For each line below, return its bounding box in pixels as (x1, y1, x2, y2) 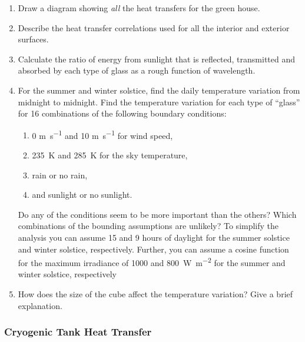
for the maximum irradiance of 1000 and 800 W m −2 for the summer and (18, 255, 286, 268)
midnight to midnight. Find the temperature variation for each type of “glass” (18, 95, 300, 108)
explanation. (18, 299, 62, 311)
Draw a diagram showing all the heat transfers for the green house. (18, 2, 260, 14)
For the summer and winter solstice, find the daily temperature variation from (18, 84, 300, 96)
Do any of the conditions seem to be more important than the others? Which (18, 208, 297, 220)
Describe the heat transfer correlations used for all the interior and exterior (18, 21, 290, 34)
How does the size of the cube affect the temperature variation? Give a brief (18, 288, 293, 300)
